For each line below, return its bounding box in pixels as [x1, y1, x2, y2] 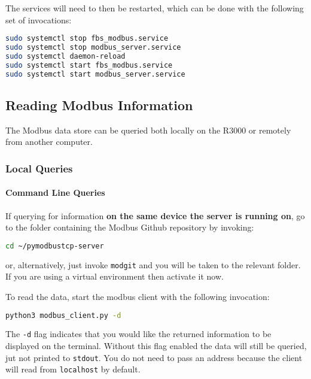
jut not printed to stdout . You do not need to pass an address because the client [5, 351, 303, 363]
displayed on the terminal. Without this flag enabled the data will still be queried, [5, 339, 307, 352]
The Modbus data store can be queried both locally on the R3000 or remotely [5, 123, 291, 136]
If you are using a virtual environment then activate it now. [5, 270, 224, 283]
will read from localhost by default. [5, 363, 141, 375]
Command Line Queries [5, 186, 105, 199]
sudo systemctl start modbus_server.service [5, 69, 185, 78]
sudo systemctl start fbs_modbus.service [5, 60, 173, 69]
